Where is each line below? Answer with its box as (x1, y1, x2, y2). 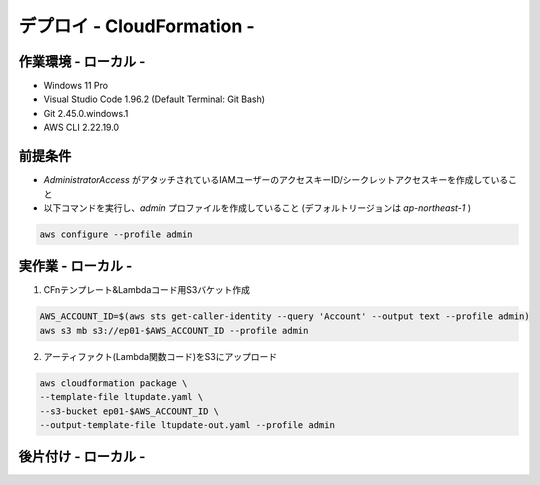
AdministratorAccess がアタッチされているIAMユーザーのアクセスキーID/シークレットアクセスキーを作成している (43, 174, 509, 186)
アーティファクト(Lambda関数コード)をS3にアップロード (43, 350, 278, 362)
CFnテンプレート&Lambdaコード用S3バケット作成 (43, 284, 250, 296)
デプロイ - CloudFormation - (18, 15, 255, 37)
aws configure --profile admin (39, 228, 194, 240)
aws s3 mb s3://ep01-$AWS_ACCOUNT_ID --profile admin (39, 325, 309, 336)
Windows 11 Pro (43, 80, 109, 92)
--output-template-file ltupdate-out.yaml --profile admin (39, 419, 335, 430)
